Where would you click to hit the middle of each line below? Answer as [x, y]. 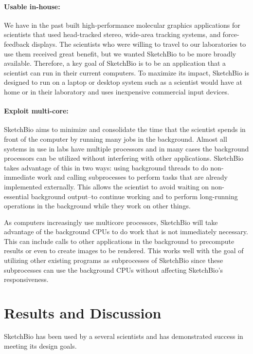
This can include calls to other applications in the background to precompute [119, 241]
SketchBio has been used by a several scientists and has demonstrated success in [124, 336]
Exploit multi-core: [36, 111]
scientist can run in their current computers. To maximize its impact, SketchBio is [126, 72]
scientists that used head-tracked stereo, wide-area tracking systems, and [112, 34]
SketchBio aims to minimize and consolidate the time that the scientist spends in [125, 129]
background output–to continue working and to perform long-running [134, 196]
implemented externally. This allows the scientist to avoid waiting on [107, 186]
